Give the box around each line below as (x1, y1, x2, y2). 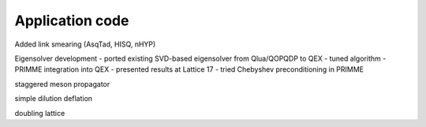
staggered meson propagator (14, 79, 110, 88)
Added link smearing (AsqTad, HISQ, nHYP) (14, 39, 156, 49)
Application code (14, 12, 129, 29)
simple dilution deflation (14, 94, 93, 103)
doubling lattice (14, 108, 65, 118)
